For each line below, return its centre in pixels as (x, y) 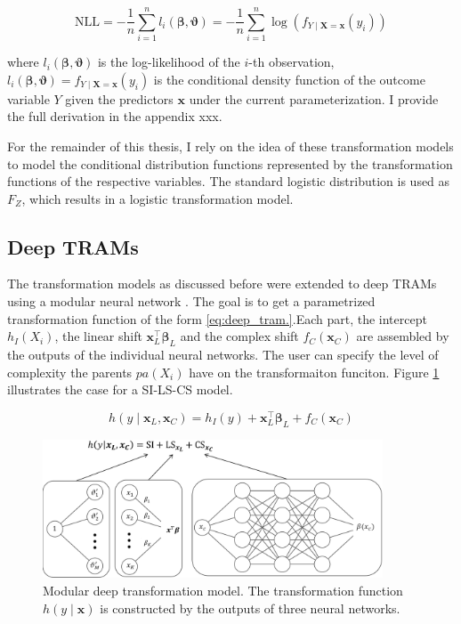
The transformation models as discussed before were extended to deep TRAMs (222, 284)
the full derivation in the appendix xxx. (115, 116)
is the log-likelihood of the (169, 62)
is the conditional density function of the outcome (289, 79)
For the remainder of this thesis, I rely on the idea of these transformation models (230, 146)
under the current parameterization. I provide (314, 98)
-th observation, (291, 62)
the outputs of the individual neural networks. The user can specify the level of (223, 355)
